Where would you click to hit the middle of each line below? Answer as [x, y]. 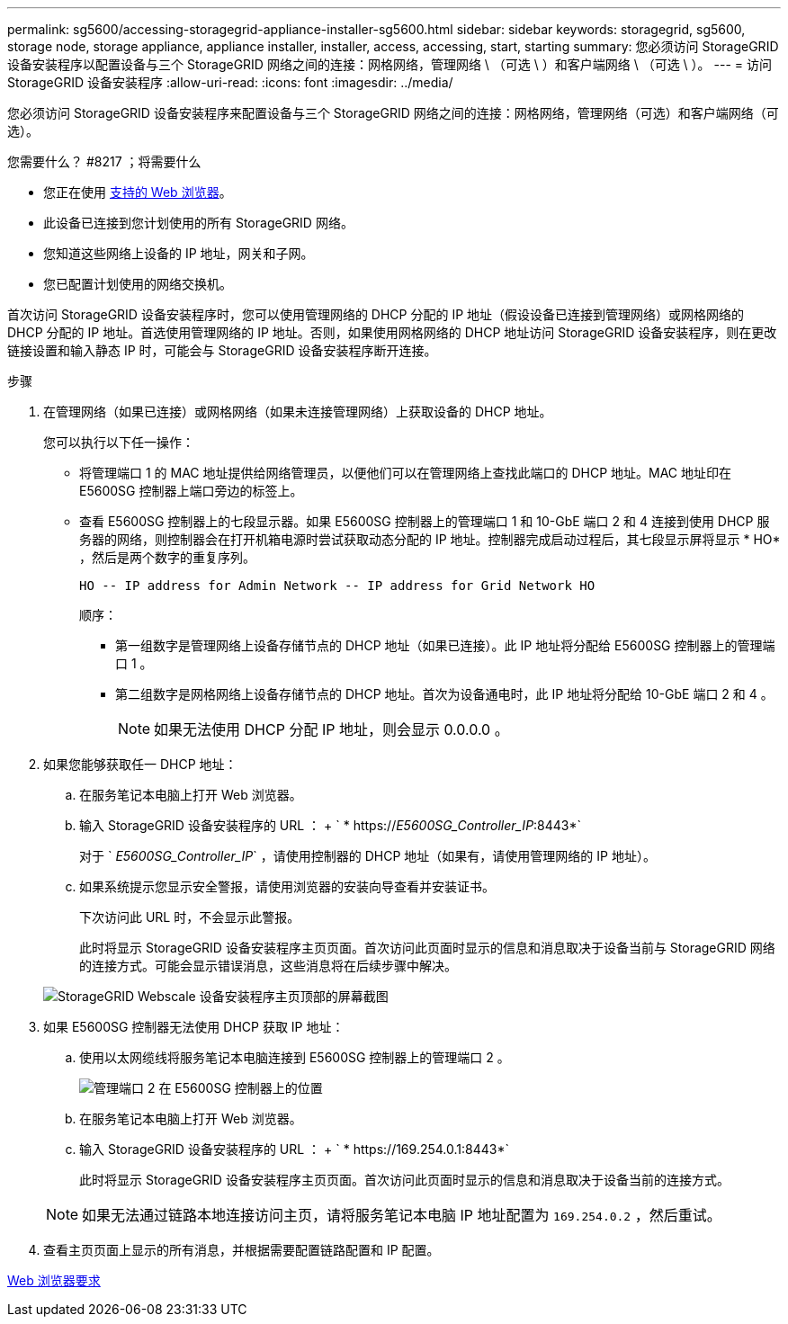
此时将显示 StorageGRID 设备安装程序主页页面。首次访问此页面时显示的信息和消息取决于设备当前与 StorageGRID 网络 [427, 948]
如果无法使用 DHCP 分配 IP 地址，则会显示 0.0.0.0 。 [331, 729]
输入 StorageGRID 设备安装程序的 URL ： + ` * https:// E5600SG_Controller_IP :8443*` [331, 825]
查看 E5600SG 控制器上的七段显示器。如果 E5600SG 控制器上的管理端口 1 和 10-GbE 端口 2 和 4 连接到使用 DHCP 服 [425, 521]
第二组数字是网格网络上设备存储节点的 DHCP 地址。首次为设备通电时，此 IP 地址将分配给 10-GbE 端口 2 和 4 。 [444, 694]
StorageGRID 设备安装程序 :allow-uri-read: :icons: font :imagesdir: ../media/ [230, 82]
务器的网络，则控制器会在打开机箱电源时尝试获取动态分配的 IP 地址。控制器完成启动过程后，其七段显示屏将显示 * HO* [430, 539]
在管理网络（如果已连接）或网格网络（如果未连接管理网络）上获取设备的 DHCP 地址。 [298, 412]
